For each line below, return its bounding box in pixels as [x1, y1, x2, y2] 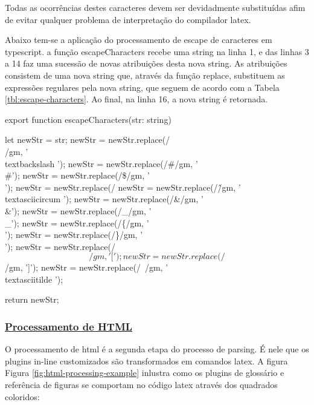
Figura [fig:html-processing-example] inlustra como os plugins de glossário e [5, 366, 284, 379]
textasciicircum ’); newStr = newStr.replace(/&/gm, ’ [5, 193, 203, 205]
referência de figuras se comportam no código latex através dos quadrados [5, 378, 278, 391]
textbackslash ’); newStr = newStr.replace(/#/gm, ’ [5, 157, 198, 170]
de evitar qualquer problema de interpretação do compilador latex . [5, 13, 251, 25]
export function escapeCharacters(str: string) [5, 113, 171, 125]
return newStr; [5, 293, 59, 306]
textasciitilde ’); [5, 272, 63, 285]
